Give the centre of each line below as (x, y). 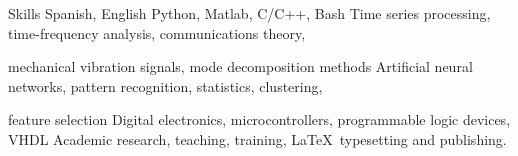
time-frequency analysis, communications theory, (157, 32)
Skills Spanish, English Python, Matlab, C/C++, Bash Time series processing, (249, 13)
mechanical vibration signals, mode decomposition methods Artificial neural (240, 66)
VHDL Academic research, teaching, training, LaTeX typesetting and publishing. (257, 138)
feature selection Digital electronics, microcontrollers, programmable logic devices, (259, 119)
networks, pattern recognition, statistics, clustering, (165, 85)
